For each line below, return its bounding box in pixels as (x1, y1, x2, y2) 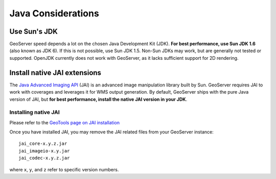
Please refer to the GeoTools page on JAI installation (9, 119, 120, 125)
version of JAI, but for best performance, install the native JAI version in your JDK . (9, 96, 188, 102)
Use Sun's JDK (9, 27, 58, 36)
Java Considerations (9, 8, 99, 19)
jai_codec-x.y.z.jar (18, 155, 70, 161)
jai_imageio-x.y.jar (18, 148, 70, 153)
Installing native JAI (9, 109, 60, 116)
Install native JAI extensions (9, 68, 102, 77)
